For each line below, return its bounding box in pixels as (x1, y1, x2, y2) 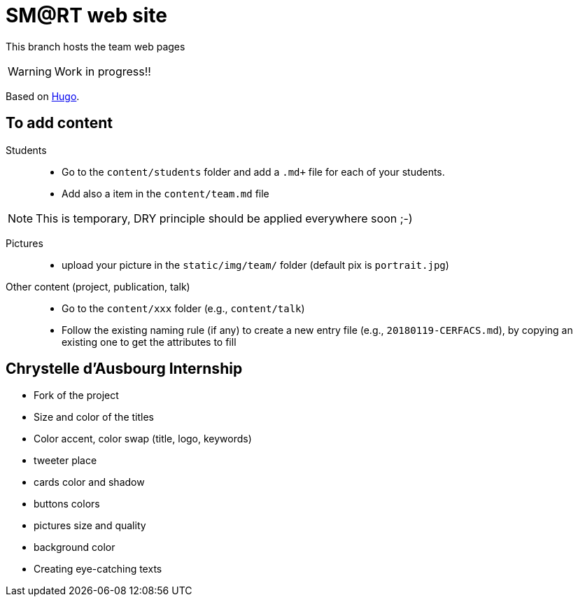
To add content (6, 114, 113, 132)
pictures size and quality (34, 519, 146, 532)
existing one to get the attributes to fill (62, 335, 237, 348)
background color (34, 541, 115, 554)
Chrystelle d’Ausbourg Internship (6, 360, 243, 378)
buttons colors (34, 498, 100, 510)
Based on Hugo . (6, 90, 80, 102)
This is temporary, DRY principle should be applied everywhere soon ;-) (36, 211, 413, 225)
